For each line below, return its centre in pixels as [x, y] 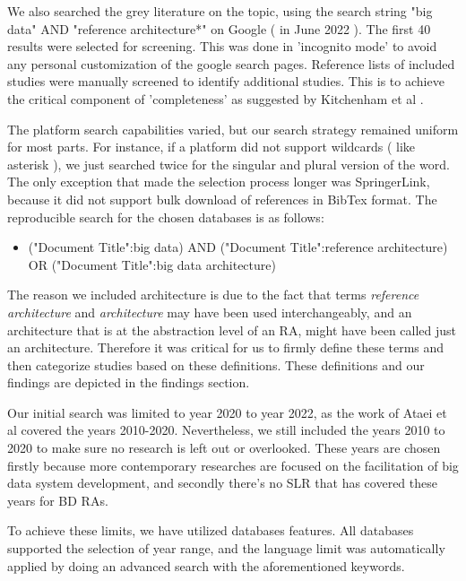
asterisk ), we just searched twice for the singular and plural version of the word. [229, 164]
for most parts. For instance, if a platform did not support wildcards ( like [211, 147]
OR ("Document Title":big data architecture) [152, 264]
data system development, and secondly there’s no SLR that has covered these [222, 483]
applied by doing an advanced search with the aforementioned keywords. [206, 565]
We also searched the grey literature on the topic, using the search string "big [220, 11]
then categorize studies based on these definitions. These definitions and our [216, 364]
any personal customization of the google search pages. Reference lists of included [231, 63]
